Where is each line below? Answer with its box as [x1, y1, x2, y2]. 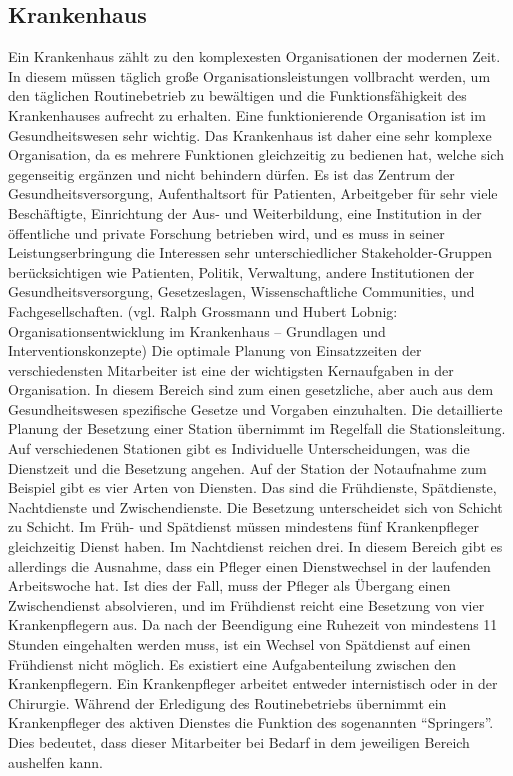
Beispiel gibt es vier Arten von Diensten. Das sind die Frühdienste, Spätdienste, [8, 477, 497, 498]
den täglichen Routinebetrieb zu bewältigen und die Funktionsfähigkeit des [8, 85, 467, 106]
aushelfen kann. [8, 751, 103, 772]
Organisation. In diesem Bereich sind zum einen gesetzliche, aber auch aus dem [8, 379, 494, 400]
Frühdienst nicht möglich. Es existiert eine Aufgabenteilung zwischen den [8, 653, 457, 674]
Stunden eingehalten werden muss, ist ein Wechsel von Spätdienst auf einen [8, 634, 471, 655]
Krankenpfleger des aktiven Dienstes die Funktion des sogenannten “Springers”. [8, 712, 494, 733]
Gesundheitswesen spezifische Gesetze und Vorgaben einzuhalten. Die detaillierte [8, 398, 503, 419]
